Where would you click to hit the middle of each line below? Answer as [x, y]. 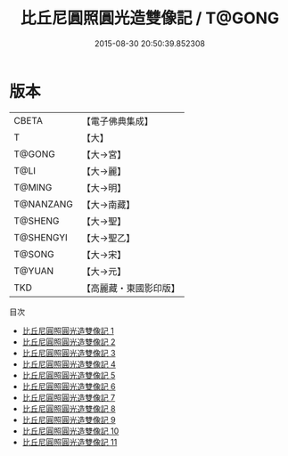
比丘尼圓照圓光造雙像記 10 [70, 431]
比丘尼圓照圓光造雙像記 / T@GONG [150, 18]
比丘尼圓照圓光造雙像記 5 [69, 375]
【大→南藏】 [108, 204]
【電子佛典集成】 [118, 121]
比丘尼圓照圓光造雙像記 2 [69, 342]
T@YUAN [34, 271]
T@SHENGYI [41, 237]
